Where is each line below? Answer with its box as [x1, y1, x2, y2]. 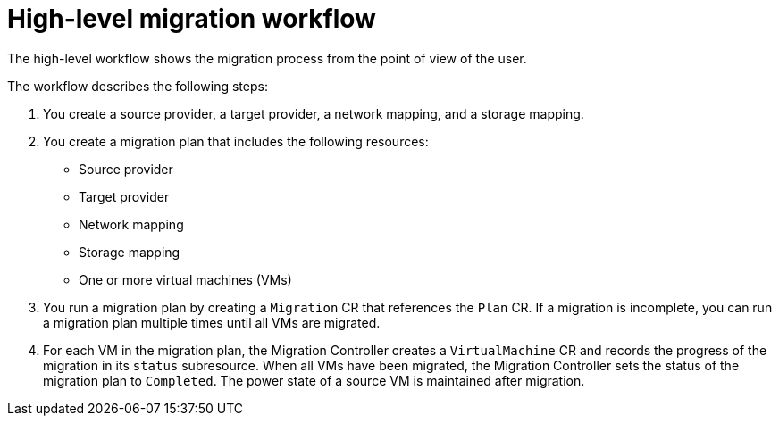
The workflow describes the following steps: [7, 78, 268, 94]
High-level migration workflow [7, 4, 376, 34]
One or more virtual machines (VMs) [79, 271, 292, 287]
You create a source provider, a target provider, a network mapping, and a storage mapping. [43, 105, 584, 121]
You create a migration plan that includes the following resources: [43, 133, 429, 149]
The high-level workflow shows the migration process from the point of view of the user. [7, 50, 527, 66]
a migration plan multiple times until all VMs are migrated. [43, 314, 381, 330]
